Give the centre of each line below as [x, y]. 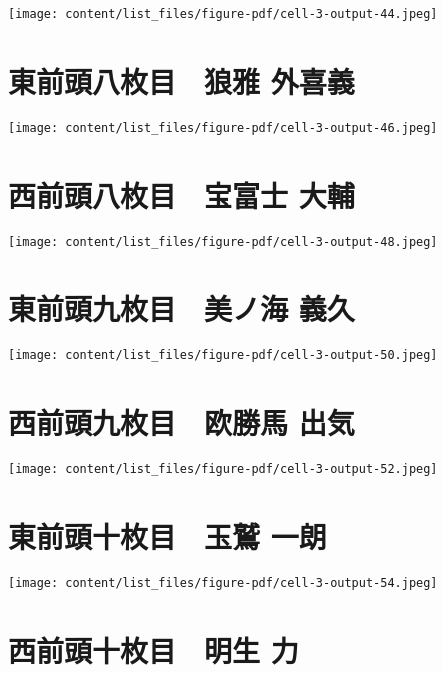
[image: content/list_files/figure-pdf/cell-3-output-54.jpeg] [223, 582]
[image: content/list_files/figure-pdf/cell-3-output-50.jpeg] [223, 355]
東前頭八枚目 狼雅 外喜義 [181, 80]
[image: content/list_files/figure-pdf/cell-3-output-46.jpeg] [223, 127]
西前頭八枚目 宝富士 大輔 [181, 194]
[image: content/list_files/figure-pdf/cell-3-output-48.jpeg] [223, 241]
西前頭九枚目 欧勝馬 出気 [181, 422]
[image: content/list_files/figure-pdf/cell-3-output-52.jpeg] [223, 469]
